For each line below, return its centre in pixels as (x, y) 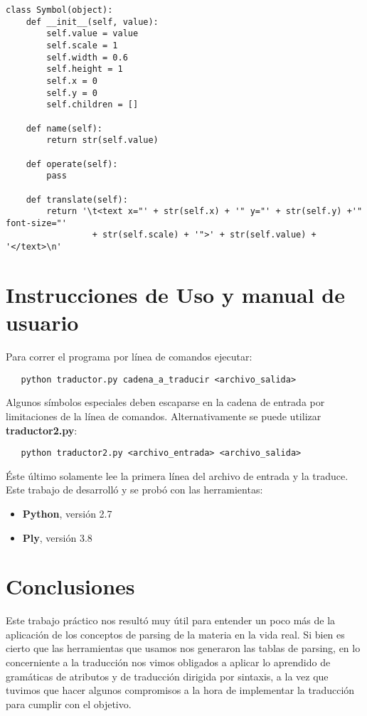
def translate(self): (77, 199)
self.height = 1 (85, 69)
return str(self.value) (102, 140)
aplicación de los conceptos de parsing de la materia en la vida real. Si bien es (175, 634)
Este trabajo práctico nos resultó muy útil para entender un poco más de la (171, 620)
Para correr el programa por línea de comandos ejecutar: (129, 357)
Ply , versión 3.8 (57, 537)
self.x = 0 (72, 81)
